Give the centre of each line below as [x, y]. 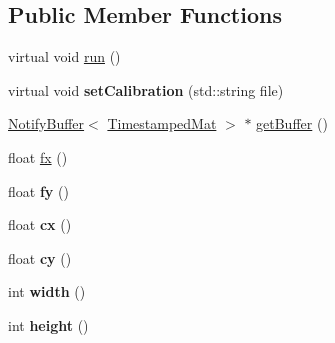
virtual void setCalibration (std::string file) [146, 89]
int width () [47, 291]
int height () [48, 324]
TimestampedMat [162, 123]
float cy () [40, 257]
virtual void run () [64, 56]
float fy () [38, 190]
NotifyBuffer [46, 123]
